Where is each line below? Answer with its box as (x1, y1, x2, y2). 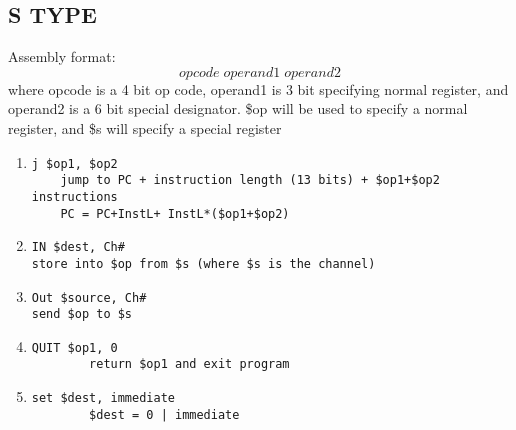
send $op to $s (31, 307, 133, 322)
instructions (31, 189, 118, 204)
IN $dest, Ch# (31, 240, 125, 255)
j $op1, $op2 (31, 156, 118, 171)
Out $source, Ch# (31, 290, 147, 305)
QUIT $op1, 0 (31, 340, 118, 355)
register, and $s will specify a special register (8, 117, 282, 138)
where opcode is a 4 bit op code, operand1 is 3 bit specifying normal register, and (8, 78, 509, 99)
